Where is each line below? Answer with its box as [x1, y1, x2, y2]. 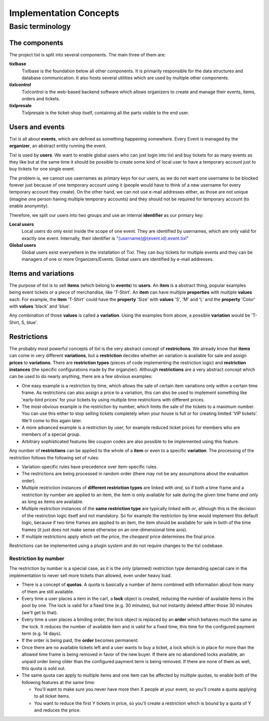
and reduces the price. [34, 707, 81, 713]
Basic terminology [9, 22, 71, 31]
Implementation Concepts [9, 7, 120, 18]
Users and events [9, 123, 65, 131]
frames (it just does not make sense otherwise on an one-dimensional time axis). [21, 527, 188, 533]
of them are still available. [21, 588, 74, 594]
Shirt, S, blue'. [9, 319, 38, 325]
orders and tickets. [21, 96, 60, 102]
